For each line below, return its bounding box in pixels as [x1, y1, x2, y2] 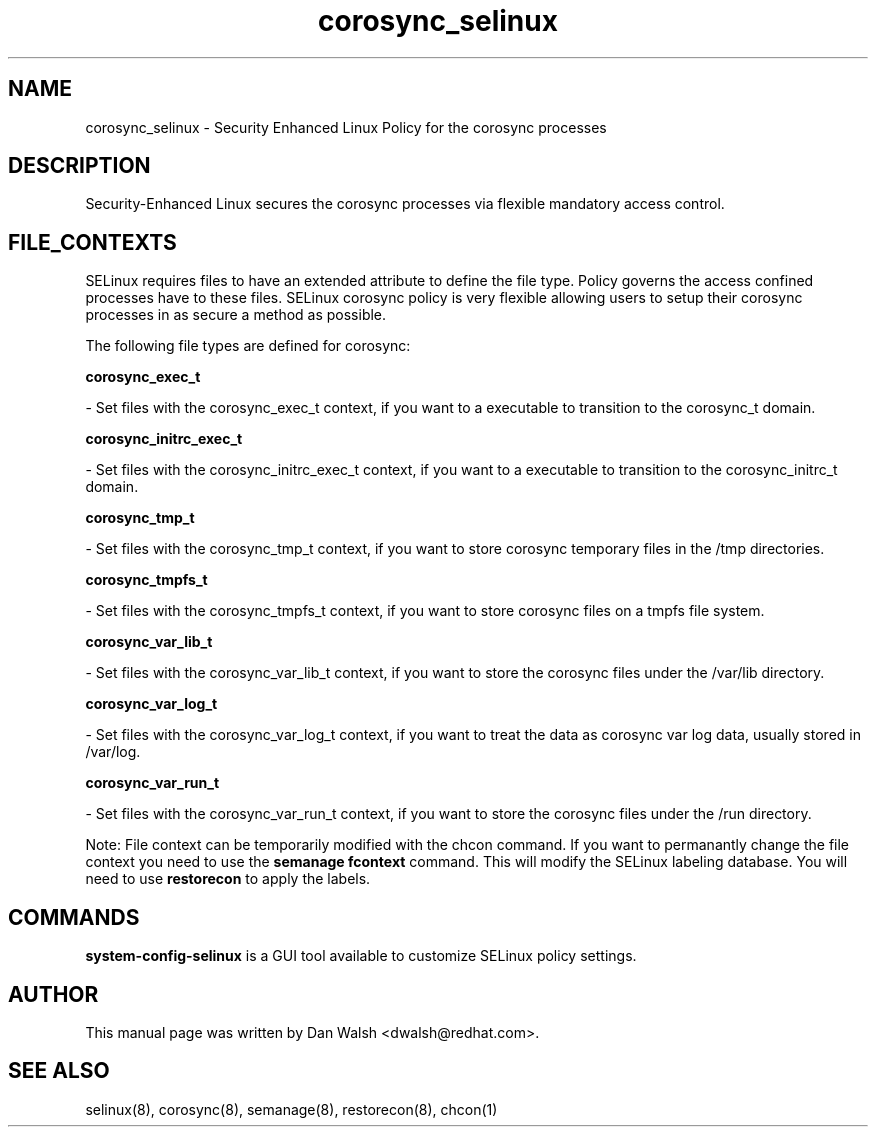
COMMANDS [8, 904, 140, 930]
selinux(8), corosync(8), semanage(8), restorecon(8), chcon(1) [85, 1100, 498, 1118]
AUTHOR [8, 981, 99, 1007]
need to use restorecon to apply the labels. [85, 870, 371, 888]
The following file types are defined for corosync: [85, 337, 411, 355]
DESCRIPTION [8, 153, 151, 179]
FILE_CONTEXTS [8, 229, 177, 255]
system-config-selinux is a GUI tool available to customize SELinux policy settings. [85, 947, 637, 965]
